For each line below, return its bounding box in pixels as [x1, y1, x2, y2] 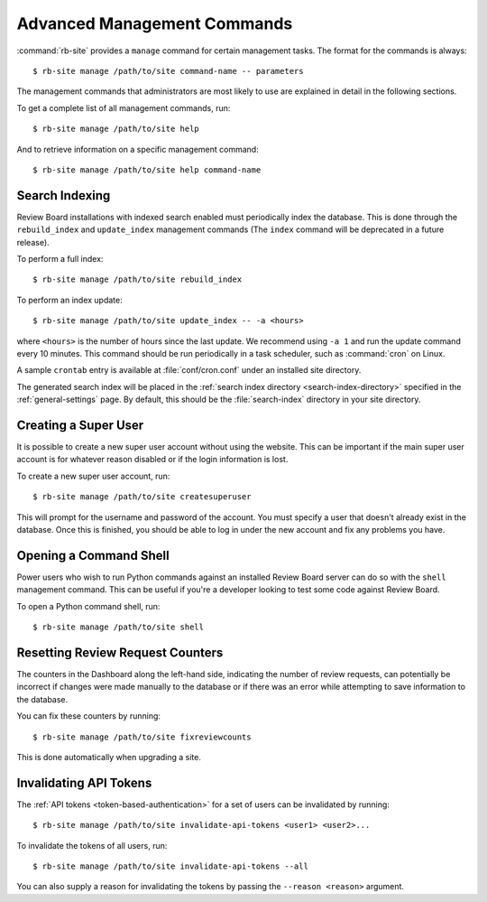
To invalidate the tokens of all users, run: [16, 840, 168, 851]
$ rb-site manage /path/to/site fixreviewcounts [32, 731, 252, 742]
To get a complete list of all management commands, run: [16, 102, 231, 113]
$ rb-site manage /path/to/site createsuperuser [32, 492, 252, 502]
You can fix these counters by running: [16, 711, 161, 721]
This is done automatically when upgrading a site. [16, 751, 202, 762]
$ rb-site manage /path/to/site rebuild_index [32, 274, 243, 284]
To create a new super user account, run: [16, 470, 170, 481]
